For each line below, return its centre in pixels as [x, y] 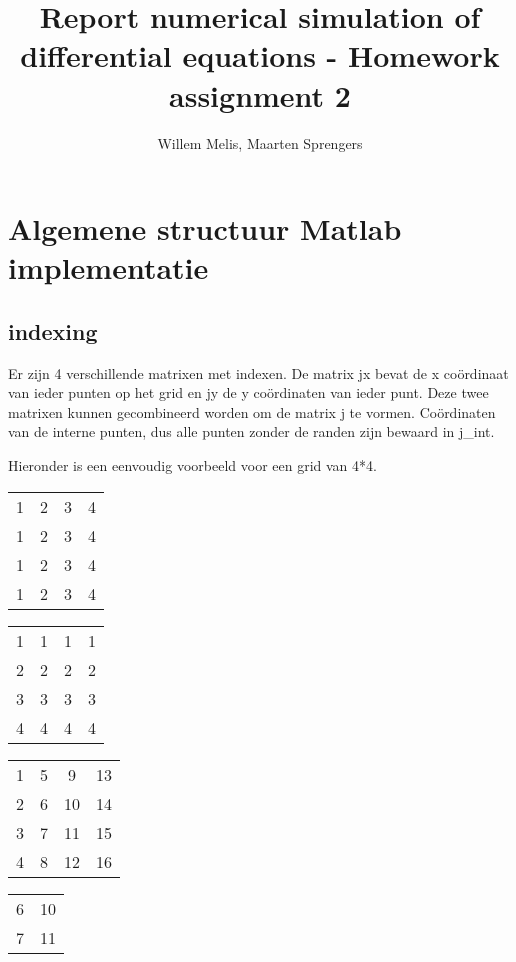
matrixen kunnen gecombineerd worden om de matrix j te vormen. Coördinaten [252, 411]
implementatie [108, 267]
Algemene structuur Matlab [205, 228]
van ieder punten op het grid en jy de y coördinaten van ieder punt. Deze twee [248, 392]
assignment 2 [260, 94]
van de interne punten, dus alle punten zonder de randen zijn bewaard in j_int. [251, 431]
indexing [53, 330]
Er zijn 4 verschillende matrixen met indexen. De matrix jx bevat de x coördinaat [258, 372]
